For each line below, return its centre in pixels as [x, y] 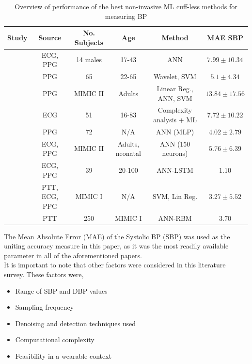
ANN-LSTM [175, 170]
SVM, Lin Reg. [175, 196]
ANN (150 [175, 143]
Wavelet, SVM [175, 76]
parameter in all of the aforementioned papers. [73, 255]
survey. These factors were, [44, 274]
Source [50, 37]
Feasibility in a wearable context [63, 356]
